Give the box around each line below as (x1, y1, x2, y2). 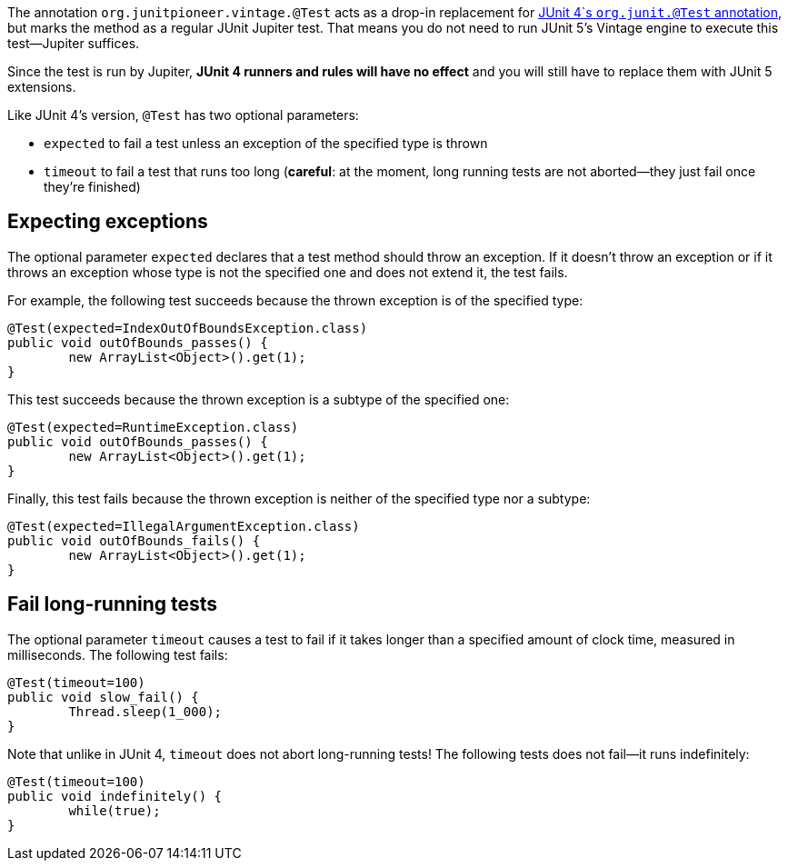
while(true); (68, 803, 161, 818)
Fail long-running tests (7, 593, 218, 616)
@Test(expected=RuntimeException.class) (7, 419, 299, 434)
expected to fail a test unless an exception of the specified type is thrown (44, 135, 488, 151)
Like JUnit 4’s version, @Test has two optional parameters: (7, 107, 359, 123)
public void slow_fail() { (7, 689, 199, 704)
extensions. (7, 79, 76, 95)
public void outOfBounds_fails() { (7, 533, 261, 548)
